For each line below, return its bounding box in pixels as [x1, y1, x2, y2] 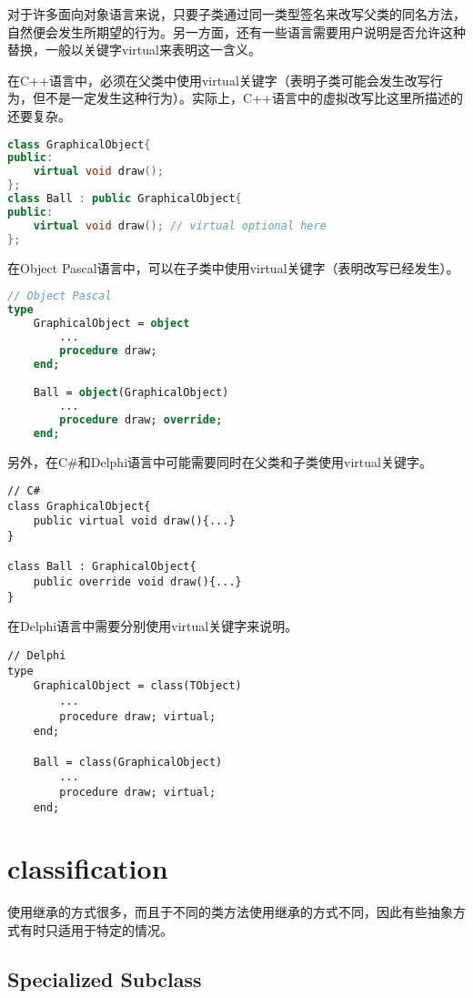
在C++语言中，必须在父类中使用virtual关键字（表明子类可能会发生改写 [7, 70, 430, 89]
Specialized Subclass [7, 964, 202, 993]
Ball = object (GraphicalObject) [33, 386, 229, 400]
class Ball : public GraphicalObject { [7, 192, 242, 206]
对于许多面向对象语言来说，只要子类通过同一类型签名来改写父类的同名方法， [7, 5, 466, 23]
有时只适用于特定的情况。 [19, 920, 173, 939]
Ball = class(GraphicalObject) [33, 755, 223, 769]
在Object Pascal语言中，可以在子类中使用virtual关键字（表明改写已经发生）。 [7, 258, 459, 277]
